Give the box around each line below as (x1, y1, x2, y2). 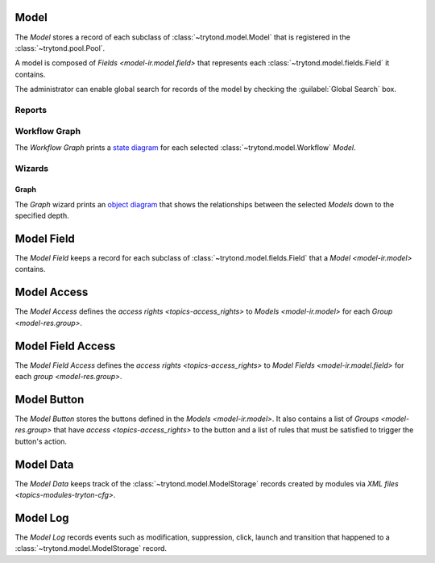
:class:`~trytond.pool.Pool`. (14, 43, 106, 52)
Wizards (14, 162, 49, 173)
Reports (14, 104, 48, 115)
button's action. (14, 436, 68, 446)
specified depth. (14, 211, 69, 221)
